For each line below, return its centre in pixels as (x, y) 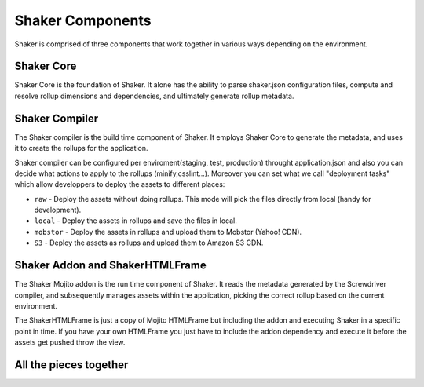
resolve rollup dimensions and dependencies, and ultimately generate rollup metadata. (154, 96)
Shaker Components (83, 20)
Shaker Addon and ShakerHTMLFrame (111, 266)
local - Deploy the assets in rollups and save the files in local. (135, 221)
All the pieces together (71, 365)
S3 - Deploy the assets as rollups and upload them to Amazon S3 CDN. (149, 243)
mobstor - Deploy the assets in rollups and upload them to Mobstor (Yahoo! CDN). (168, 232)
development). (58, 210)
